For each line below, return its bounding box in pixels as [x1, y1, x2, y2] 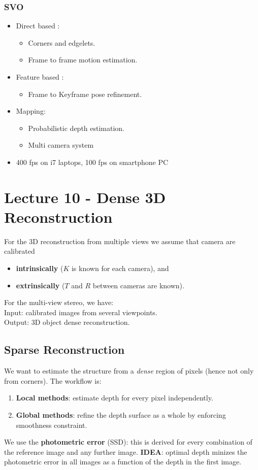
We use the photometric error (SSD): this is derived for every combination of [4, 437, 252, 447]
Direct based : [16, 20, 60, 31]
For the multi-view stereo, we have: [4, 297, 113, 308]
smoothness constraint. [16, 419, 87, 430]
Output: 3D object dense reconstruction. [4, 317, 130, 327]
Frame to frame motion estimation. [28, 54, 138, 65]
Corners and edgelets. [28, 37, 95, 48]
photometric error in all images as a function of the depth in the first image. [4, 456, 242, 467]
